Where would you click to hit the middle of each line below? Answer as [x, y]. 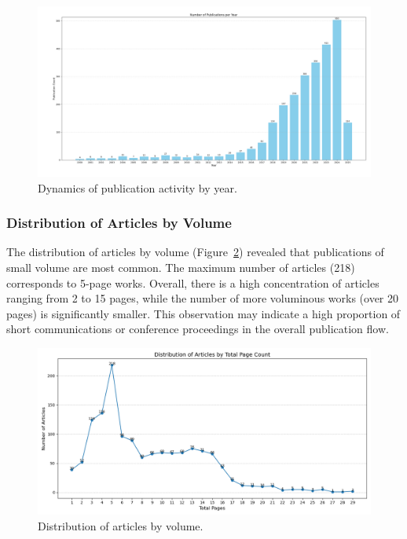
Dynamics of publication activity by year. [137, 187]
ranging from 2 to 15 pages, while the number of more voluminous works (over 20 [202, 298]
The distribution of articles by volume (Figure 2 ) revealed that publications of [195, 252]
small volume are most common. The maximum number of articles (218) [181, 267]
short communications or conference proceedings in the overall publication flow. [198, 329]
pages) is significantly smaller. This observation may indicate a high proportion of [203, 313]
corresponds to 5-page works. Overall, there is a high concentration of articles [193, 282]
